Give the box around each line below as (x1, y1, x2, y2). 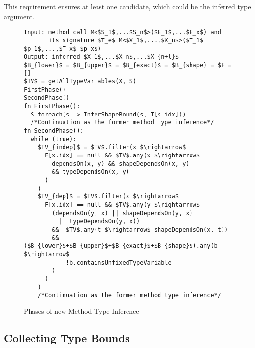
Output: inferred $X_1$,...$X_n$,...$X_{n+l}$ (24, 53, 179, 61)
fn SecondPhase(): (24, 127, 84, 135)
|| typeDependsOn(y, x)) (59, 218, 140, 225)
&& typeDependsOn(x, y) (52, 168, 129, 176)
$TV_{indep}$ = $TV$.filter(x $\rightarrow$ (37, 144, 186, 151)
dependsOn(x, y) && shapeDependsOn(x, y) (52, 160, 190, 167)
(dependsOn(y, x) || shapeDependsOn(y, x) (52, 209, 193, 217)
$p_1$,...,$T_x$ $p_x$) (24, 45, 101, 52)
